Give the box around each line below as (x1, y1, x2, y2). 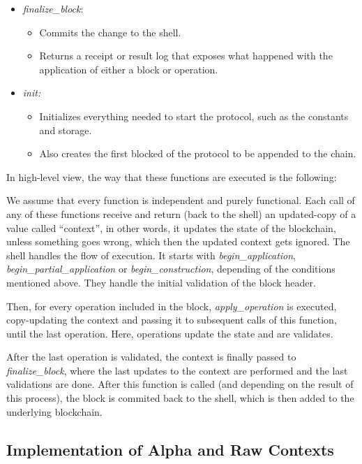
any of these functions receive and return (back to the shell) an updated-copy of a (6, 206, 356, 221)
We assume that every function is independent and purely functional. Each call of (6, 193, 355, 208)
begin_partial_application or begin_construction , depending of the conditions (6, 261, 335, 276)
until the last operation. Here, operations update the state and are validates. (6, 326, 333, 340)
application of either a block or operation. (39, 61, 218, 76)
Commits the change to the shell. (39, 24, 181, 39)
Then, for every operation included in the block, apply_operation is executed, (6, 298, 337, 313)
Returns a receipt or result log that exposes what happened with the (39, 48, 333, 63)
